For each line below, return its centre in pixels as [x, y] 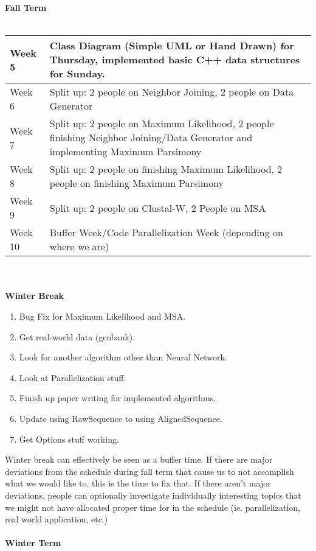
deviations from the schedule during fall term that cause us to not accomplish [149, 471]
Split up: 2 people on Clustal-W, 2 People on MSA [158, 208]
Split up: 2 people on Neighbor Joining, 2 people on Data [172, 92]
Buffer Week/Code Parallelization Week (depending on [166, 233]
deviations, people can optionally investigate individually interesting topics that [153, 495]
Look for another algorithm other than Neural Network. [123, 357]
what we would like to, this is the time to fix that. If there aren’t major [138, 483]
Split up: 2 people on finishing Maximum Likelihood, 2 [166, 169]
